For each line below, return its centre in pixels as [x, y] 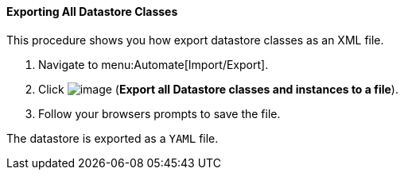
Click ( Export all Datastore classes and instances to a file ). [218, 89]
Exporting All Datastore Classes [92, 11]
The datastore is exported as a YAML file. [113, 138]
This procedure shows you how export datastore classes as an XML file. [195, 40]
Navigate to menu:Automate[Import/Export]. [153, 64]
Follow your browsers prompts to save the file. [159, 113]
